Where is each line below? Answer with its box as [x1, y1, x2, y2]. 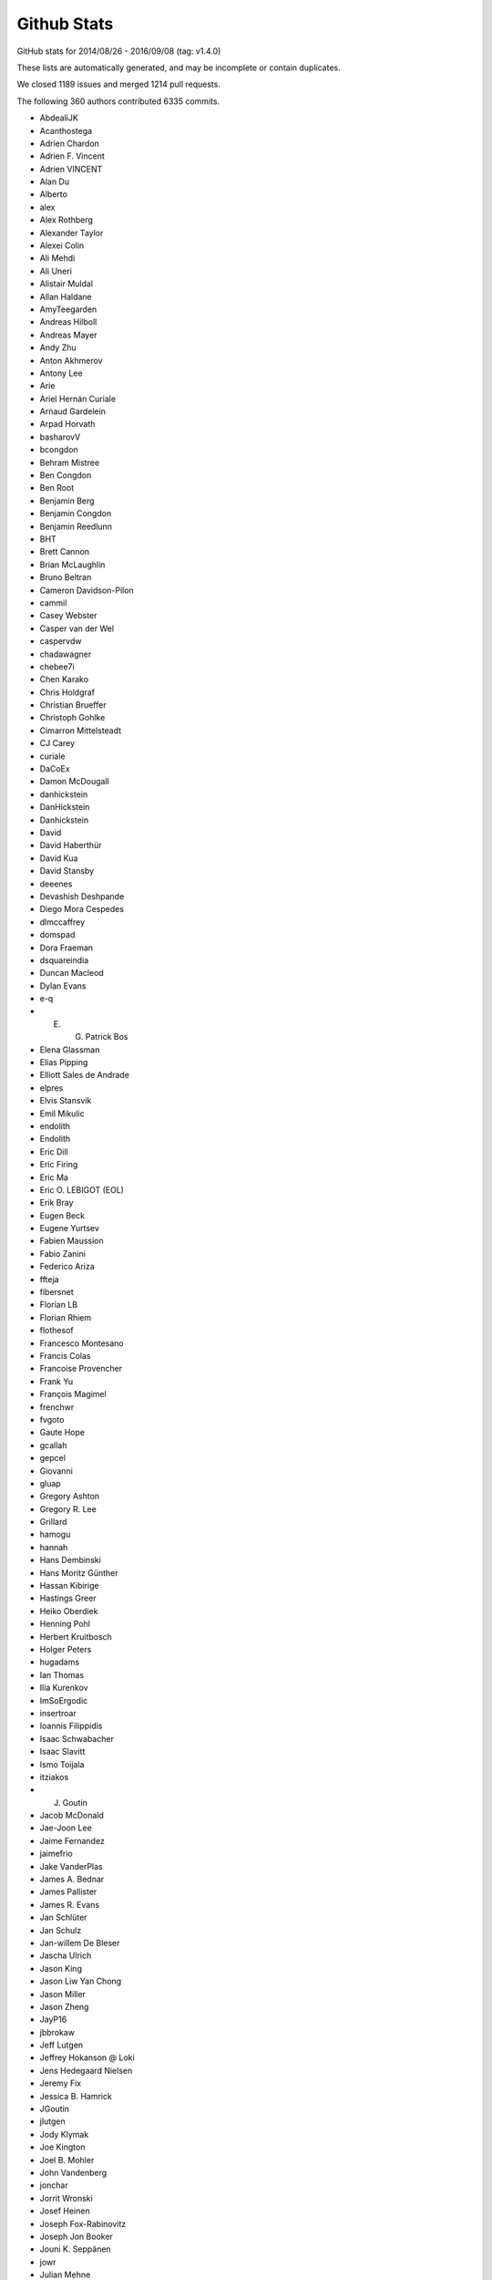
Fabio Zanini [39, 1248, 87, 1259]
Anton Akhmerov [39, 355, 104, 366]
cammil [39, 597, 67, 608]
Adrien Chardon [39, 138, 100, 149]
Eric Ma [39, 1172, 68, 1183]
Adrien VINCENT [39, 163, 103, 174]
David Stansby [39, 865, 95, 876]
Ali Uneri [39, 265, 73, 276]
